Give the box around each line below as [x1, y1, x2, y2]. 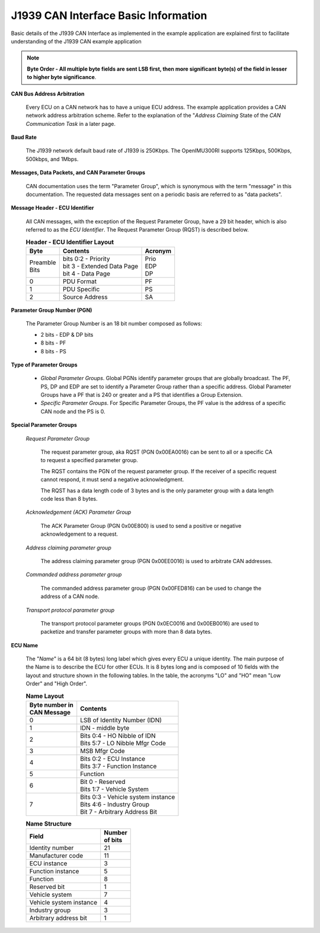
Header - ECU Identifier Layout [25, 238, 114, 246]
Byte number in [29, 701, 73, 709]
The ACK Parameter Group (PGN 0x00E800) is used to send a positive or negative [40, 522, 242, 529]
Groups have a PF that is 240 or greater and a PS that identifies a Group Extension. [40, 391, 243, 398]
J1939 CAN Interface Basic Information [11, 9, 207, 22]
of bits [104, 836, 123, 845]
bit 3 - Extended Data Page [62, 262, 139, 270]
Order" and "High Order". [25, 680, 88, 687]
